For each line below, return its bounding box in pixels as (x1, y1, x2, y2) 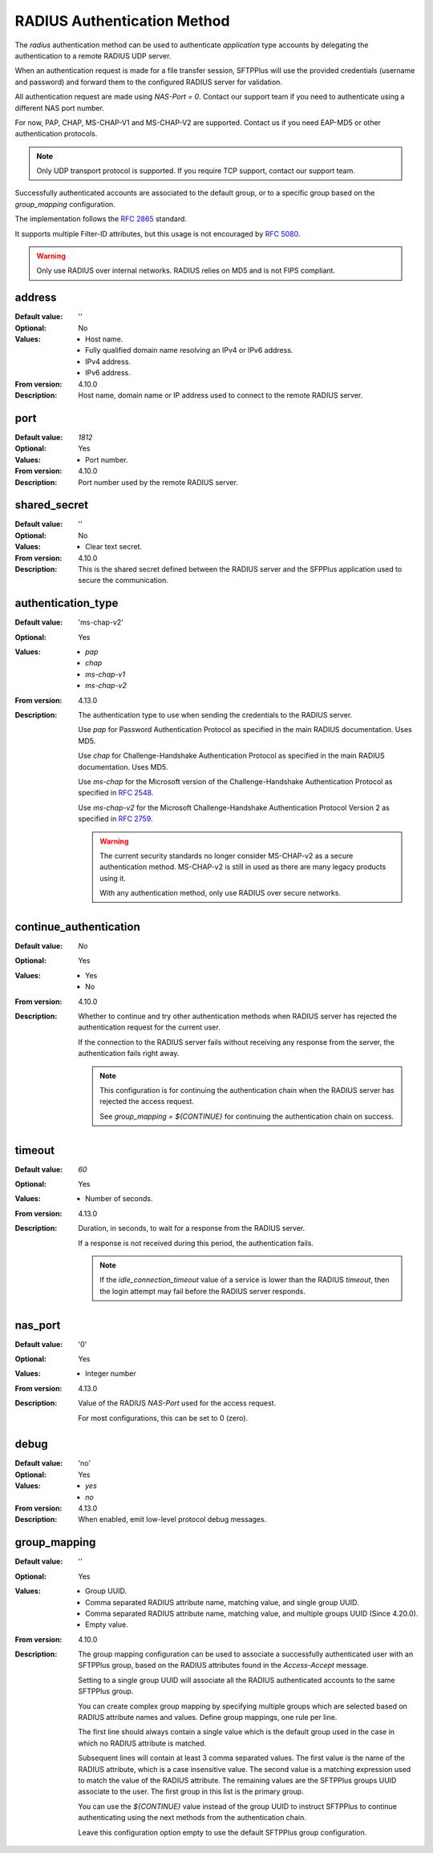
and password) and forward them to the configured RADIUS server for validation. (14, 77, 282, 87)
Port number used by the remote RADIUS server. (78, 477, 238, 487)
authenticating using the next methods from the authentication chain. (78, 1813, 306, 1823)
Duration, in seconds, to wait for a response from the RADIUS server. (78, 1224, 306, 1233)
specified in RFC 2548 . (78, 788, 154, 798)
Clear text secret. (85, 542, 143, 552)
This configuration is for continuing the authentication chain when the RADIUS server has (99, 1085, 395, 1094)
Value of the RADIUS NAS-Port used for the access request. (78, 1398, 277, 1408)
